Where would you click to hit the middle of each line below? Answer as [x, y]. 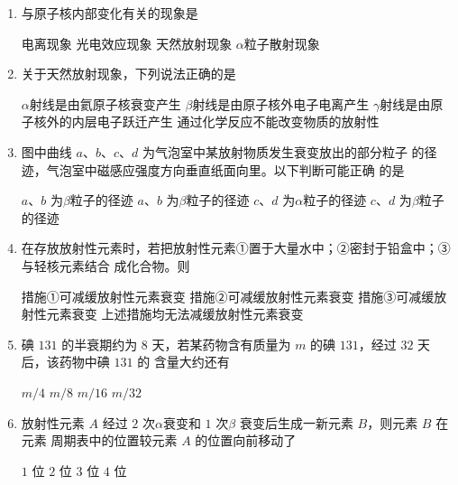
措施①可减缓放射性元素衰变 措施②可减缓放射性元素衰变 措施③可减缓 [228, 296]
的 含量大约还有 [183, 362]
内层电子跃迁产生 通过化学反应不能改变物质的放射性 [225, 121]
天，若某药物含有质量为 [221, 344]
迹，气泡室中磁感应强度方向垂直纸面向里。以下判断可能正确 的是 [213, 169]
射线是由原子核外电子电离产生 [281, 103]
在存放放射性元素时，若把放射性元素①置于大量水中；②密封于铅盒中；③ [236, 248]
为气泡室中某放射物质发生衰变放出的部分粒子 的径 [289, 151]
